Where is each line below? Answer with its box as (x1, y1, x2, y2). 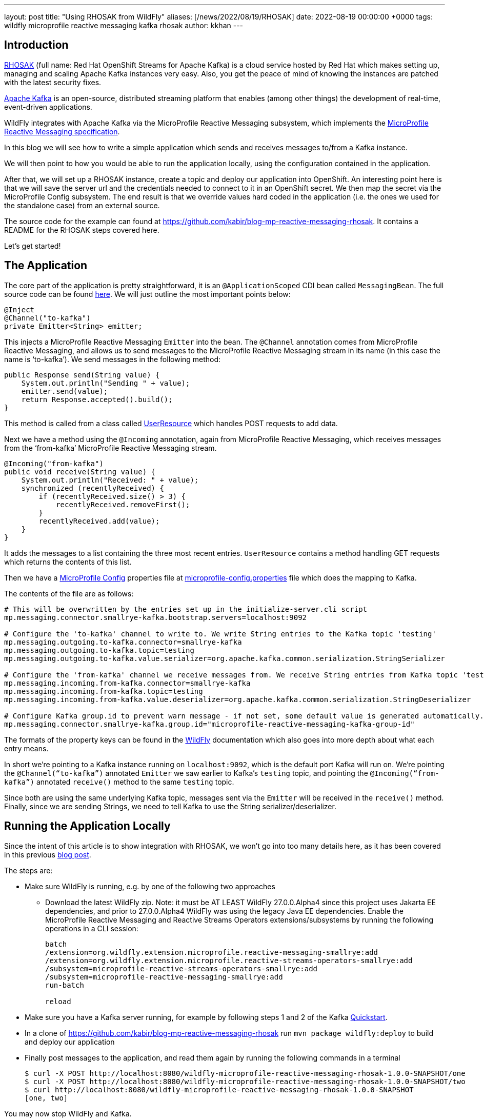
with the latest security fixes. (4, 77, 102, 87)
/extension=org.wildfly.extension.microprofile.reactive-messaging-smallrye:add (45, 948, 378, 956)
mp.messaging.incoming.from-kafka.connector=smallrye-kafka (4, 678, 251, 687)
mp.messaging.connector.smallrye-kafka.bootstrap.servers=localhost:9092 (4, 613, 307, 622)
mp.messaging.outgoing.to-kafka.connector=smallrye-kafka (4, 637, 242, 646)
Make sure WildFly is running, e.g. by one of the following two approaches (25, 882, 275, 891)
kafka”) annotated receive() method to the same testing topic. (4, 777, 234, 786)
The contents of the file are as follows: (4, 589, 134, 598)
